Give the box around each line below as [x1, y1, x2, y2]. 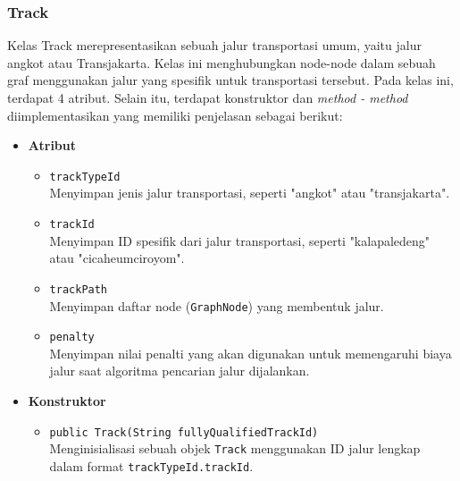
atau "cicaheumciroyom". [49, 249, 185, 267]
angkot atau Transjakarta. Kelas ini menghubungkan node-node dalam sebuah [7, 53, 436, 72]
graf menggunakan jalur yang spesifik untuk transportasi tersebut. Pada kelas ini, [7, 71, 454, 89]
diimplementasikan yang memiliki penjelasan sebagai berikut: [7, 105, 343, 124]
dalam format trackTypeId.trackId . [49, 456, 254, 475]
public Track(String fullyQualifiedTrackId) [49, 426, 319, 439]
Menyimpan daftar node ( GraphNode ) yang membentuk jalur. [49, 296, 384, 315]
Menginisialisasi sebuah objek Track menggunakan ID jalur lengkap [49, 439, 421, 458]
